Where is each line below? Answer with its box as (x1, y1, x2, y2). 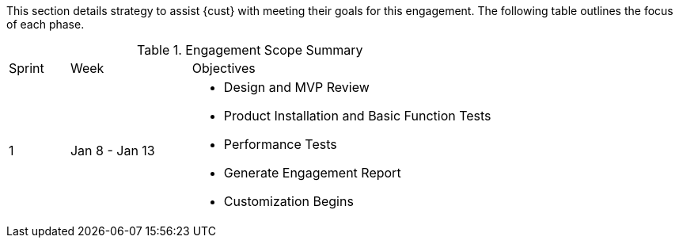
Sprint (9, 60, 44, 76)
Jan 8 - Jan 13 (70, 143, 155, 158)
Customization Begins (223, 193, 354, 209)
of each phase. (6, 17, 85, 31)
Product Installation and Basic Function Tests (223, 108, 491, 124)
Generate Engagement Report (223, 165, 401, 181)
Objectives (192, 60, 256, 76)
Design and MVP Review (223, 79, 370, 95)
